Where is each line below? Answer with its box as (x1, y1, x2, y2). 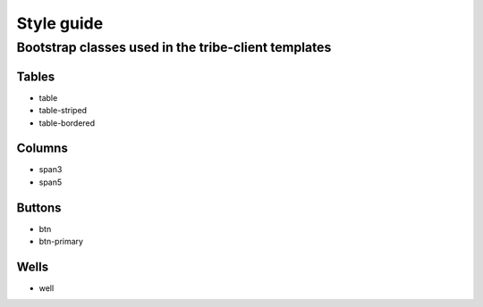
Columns (16, 141, 69, 156)
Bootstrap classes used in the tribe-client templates (16, 39, 332, 55)
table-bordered (38, 117, 96, 129)
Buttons (16, 200, 62, 215)
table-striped (38, 105, 88, 116)
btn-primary (38, 236, 84, 247)
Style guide (16, 13, 104, 33)
